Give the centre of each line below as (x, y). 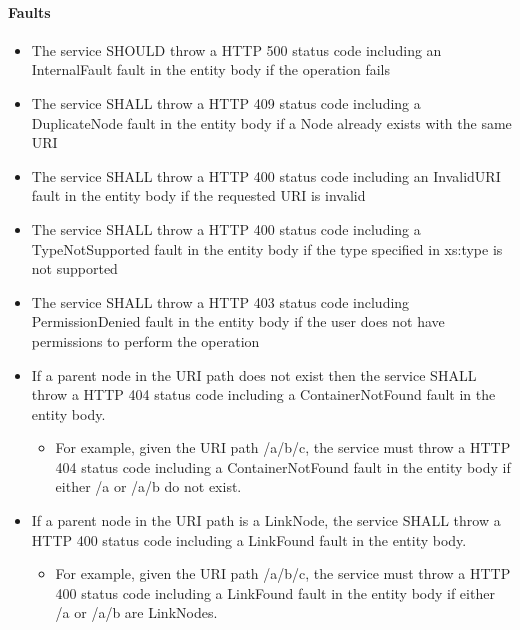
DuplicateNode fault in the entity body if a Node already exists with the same (271, 122)
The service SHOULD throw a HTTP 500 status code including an (236, 49)
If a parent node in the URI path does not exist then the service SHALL (254, 374)
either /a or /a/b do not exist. (148, 486)
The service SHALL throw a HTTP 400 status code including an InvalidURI (266, 175)
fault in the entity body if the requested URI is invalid (198, 195)
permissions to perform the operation (145, 340)
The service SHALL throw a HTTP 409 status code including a (226, 102)
